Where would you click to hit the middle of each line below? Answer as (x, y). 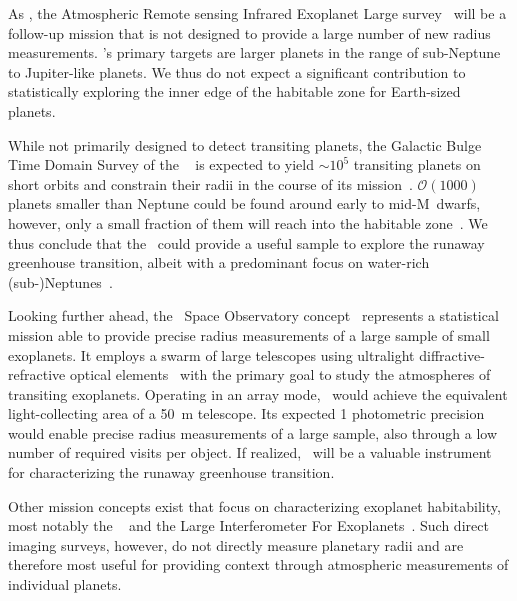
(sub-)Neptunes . (60, 281)
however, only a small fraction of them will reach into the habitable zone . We (248, 222)
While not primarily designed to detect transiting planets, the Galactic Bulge (245, 144)
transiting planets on (417, 164)
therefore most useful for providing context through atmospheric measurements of (258, 564)
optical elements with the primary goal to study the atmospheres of (280, 374)
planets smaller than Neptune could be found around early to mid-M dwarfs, (244, 203)
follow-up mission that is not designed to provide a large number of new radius (249, 32)
